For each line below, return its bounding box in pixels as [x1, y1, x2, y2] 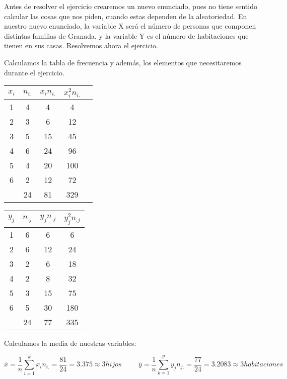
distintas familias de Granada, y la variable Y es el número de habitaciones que [4, 30, 249, 41]
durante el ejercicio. [4, 67, 64, 77]
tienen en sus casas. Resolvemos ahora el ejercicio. [4, 40, 158, 51]
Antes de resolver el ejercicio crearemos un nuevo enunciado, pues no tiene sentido [4, 1, 257, 11]
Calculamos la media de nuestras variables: [4, 337, 136, 348]
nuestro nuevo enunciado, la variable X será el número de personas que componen [4, 21, 256, 31]
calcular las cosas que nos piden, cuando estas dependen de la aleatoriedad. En [4, 11, 247, 21]
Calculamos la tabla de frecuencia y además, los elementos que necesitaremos [4, 57, 242, 67]
